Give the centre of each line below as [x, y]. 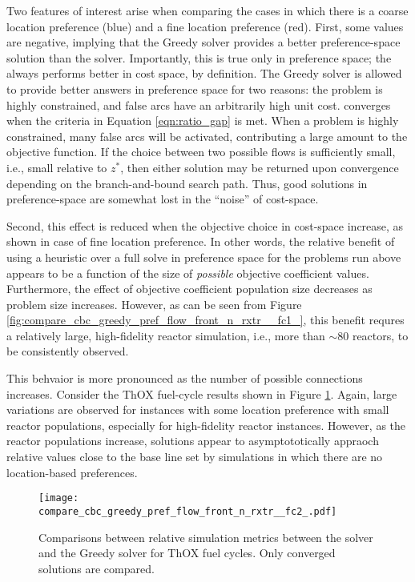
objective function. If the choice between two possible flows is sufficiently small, [201, 152]
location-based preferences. [72, 472]
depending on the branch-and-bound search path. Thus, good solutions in [187, 183]
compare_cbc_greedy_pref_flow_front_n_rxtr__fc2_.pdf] [188, 511]
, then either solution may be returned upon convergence [260, 167]
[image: [59, 498]
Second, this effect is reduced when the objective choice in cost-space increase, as [205, 225]
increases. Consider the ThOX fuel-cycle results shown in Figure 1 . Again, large [202, 393]
